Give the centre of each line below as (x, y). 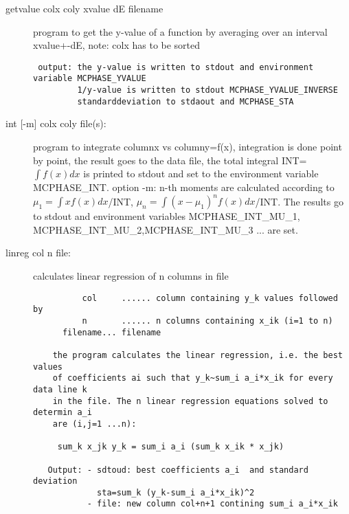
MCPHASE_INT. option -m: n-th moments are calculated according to (184, 187)
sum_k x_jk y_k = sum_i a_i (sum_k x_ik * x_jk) (171, 447)
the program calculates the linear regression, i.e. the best (198, 355)
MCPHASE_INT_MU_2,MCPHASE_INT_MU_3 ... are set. (166, 229)
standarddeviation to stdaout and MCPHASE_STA (185, 101)
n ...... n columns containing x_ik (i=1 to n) (207, 321)
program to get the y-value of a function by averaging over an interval (180, 31)
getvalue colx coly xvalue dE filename (85, 8)
